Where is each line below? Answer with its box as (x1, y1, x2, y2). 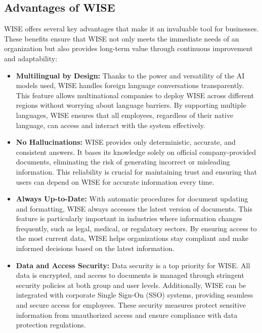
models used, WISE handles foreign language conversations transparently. (16, 80, 244, 91)
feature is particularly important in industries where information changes (16, 213, 242, 224)
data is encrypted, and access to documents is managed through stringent (16, 270, 244, 280)
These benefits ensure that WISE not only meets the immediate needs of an (4, 33, 239, 44)
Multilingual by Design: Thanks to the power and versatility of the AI (16, 70, 245, 80)
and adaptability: (4, 53, 58, 63)
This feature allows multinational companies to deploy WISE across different (16, 90, 254, 100)
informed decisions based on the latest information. (16, 243, 174, 254)
